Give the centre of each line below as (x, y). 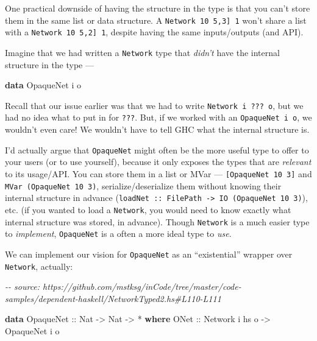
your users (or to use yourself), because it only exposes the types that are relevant (158, 162)
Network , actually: (39, 266)
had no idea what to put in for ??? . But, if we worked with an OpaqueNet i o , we (158, 117)
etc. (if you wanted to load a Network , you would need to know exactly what (148, 209)
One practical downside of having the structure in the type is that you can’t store (158, 8)
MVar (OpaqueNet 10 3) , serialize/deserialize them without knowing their (143, 185)
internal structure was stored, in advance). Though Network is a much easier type (157, 221)
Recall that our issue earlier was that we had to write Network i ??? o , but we (154, 105)
